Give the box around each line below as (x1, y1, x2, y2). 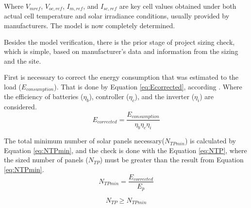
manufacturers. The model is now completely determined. (4, 20, 175, 31)
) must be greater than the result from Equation (100, 155, 244, 165)
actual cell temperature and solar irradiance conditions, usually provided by (4, 11, 230, 21)
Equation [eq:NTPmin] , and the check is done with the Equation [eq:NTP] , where (4, 145, 247, 155)
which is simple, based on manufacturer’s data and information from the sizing (4, 46, 238, 56)
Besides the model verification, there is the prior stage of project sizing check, (4, 36, 235, 47)
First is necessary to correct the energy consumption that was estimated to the (4, 72, 239, 82)
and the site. (4, 55, 41, 66)
